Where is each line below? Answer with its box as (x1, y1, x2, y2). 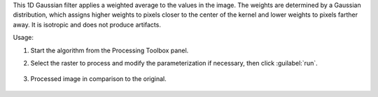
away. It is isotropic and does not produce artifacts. (13, 20, 161, 29)
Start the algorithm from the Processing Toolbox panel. (30, 46, 189, 54)
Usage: (13, 33, 34, 42)
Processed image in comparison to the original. (30, 75, 167, 83)
